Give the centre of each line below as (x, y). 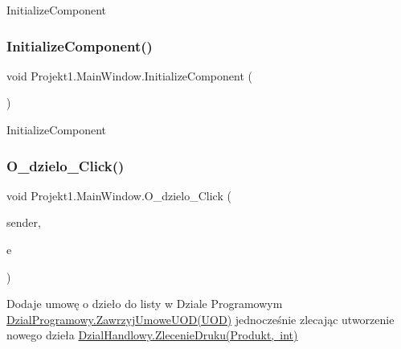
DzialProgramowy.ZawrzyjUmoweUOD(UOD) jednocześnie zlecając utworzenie (200, 319)
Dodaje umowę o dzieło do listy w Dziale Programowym (145, 304)
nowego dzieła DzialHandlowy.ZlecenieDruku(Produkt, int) (152, 335)
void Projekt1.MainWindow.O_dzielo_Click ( (119, 195)
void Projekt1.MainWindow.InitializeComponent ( (129, 75)
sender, (24, 222)
